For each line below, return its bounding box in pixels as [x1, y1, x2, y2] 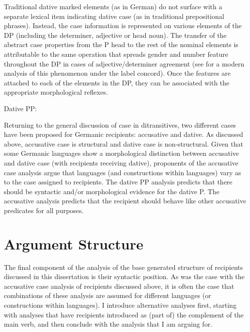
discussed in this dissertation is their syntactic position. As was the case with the [4, 271, 245, 282]
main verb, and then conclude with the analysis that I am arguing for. [4, 319, 213, 329]
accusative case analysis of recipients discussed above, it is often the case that [4, 281, 234, 291]
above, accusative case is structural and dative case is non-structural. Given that [4, 138, 243, 149]
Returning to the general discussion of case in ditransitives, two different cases [4, 119, 236, 130]
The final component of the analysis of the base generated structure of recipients [4, 262, 243, 272]
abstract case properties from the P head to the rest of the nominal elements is [4, 39, 238, 50]
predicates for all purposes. [4, 205, 84, 215]
